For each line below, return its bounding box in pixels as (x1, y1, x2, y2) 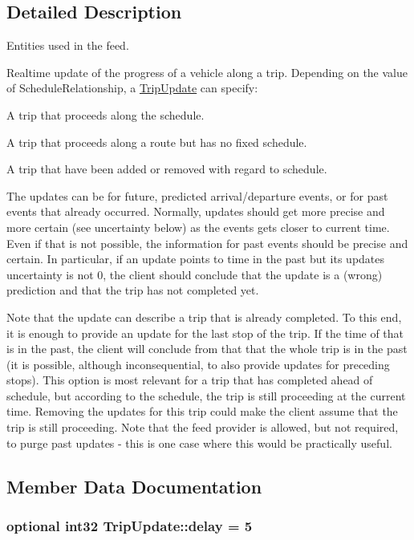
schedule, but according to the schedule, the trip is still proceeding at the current (6, 387, 406, 404)
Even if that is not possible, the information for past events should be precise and (6, 234, 408, 251)
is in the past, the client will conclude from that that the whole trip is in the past (6, 340, 408, 357)
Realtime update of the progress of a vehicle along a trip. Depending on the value (6, 63, 408, 80)
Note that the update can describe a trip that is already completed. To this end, (6, 308, 402, 325)
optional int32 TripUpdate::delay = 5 (6, 515, 253, 535)
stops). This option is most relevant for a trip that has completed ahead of (6, 372, 373, 388)
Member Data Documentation (6, 473, 262, 498)
